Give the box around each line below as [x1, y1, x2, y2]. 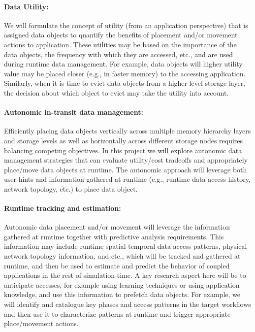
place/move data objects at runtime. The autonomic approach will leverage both [4, 164, 247, 174]
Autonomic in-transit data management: [4, 107, 143, 117]
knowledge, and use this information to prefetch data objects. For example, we [4, 289, 241, 299]
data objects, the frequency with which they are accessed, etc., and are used [4, 49, 233, 59]
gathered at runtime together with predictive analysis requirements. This [4, 231, 224, 241]
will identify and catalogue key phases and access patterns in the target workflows [4, 299, 251, 309]
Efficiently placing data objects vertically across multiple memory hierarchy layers [4, 126, 251, 136]
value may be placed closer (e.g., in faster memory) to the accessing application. [4, 68, 246, 78]
